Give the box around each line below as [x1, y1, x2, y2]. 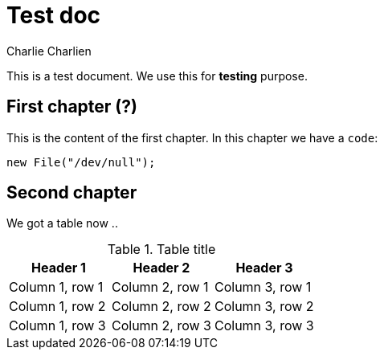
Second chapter [6, 182, 137, 203]
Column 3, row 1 [214, 279, 312, 296]
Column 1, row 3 [9, 317, 106, 334]
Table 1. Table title [107, 241, 216, 258]
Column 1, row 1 [9, 279, 104, 296]
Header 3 [235, 260, 293, 276]
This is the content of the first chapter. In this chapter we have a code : [6, 130, 378, 145]
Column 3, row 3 [214, 317, 314, 334]
